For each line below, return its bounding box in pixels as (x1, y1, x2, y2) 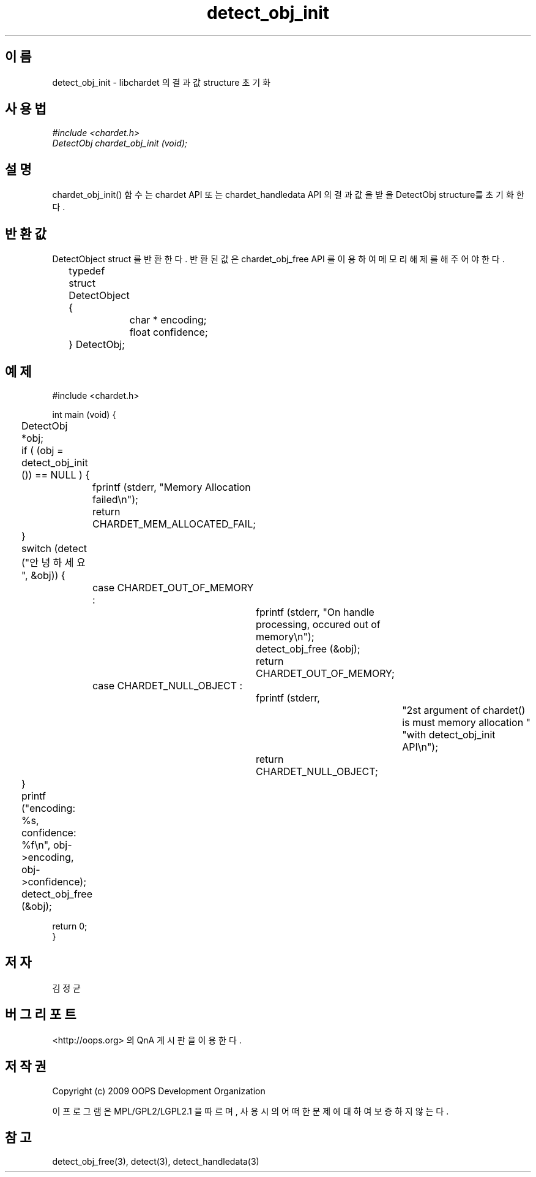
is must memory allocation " (402, 716, 531, 729)
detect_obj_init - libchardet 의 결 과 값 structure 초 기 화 (52, 77, 270, 88)
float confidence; (129, 326, 208, 339)
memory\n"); (256, 630, 315, 643)
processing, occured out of (256, 618, 381, 630)
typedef (69, 265, 105, 278)
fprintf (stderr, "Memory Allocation (92, 480, 251, 493)
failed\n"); (92, 493, 138, 505)
